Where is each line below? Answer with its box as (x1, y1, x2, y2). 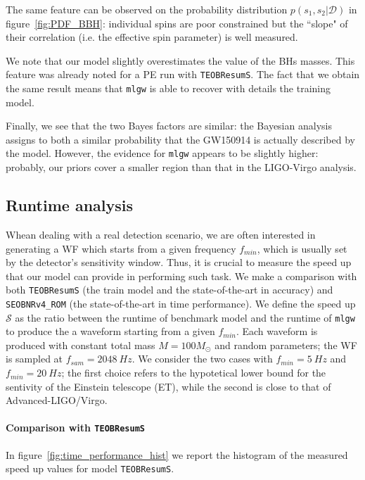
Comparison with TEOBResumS (6, 420, 145, 435)
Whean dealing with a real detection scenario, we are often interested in (6, 227, 316, 241)
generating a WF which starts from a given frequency (6, 241, 236, 255)
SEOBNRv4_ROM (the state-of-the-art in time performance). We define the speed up (6, 296, 356, 310)
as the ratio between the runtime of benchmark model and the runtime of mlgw (15, 310, 355, 324)
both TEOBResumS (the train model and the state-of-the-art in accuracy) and (6, 282, 333, 297)
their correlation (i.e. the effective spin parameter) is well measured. (6, 30, 298, 44)
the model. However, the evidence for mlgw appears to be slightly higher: (6, 146, 319, 160)
